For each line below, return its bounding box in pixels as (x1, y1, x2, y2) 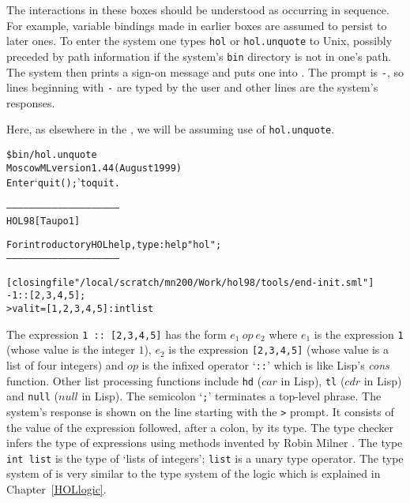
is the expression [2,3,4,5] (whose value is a (168, 341, 389, 358)
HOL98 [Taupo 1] (6, 215, 81, 227)
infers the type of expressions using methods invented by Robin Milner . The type (6, 434, 403, 451)
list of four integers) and (6, 356, 124, 373)
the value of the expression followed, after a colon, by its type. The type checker (6, 419, 393, 435)
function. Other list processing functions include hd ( (6, 372, 262, 389)
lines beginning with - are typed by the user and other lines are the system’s (6, 79, 378, 96)
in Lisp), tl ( (280, 372, 345, 389)
